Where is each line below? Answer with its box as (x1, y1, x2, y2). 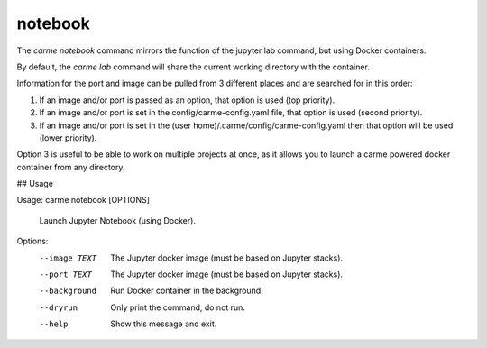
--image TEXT (39, 252, 97, 263)
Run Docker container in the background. (110, 285, 263, 297)
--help (39, 319, 69, 329)
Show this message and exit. (110, 318, 217, 329)
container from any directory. (16, 161, 125, 172)
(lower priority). (39, 132, 97, 143)
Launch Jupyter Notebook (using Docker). (39, 215, 196, 225)
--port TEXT (39, 270, 92, 279)
